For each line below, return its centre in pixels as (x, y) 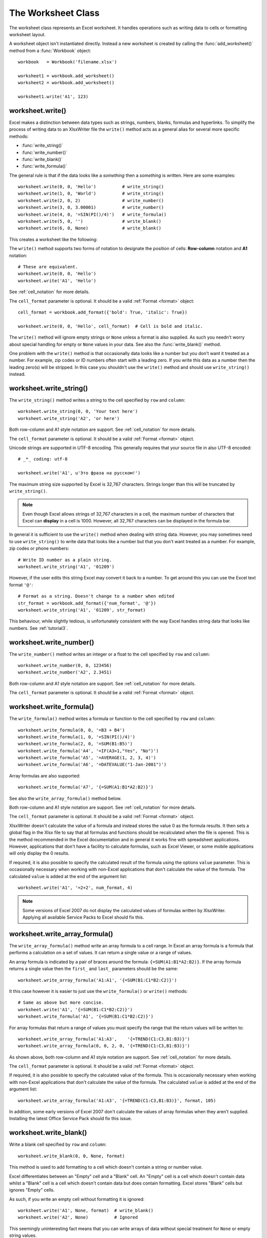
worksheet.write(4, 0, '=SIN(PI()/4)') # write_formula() (92, 214)
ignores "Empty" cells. (32, 1190)
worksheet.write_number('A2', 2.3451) (65, 672)
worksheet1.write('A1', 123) (53, 97)
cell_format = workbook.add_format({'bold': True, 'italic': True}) (103, 312)
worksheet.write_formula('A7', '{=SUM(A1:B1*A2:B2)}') (86, 787)
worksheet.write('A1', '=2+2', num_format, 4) (75, 887)
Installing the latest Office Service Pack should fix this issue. (70, 1119)
